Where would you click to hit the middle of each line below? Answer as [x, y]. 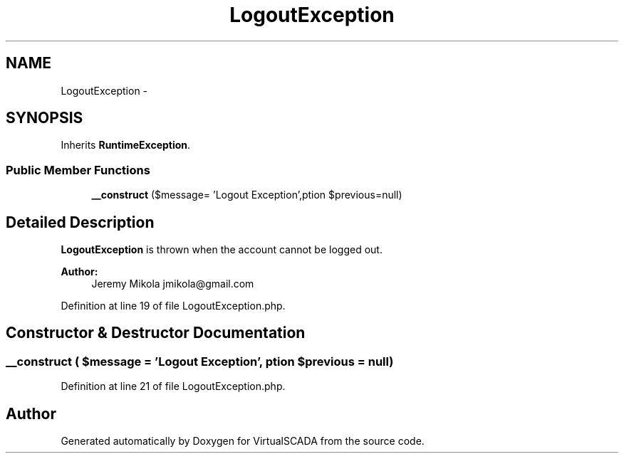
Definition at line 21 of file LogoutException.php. [173, 386]
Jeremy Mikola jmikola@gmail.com [173, 284]
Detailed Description [80, 222]
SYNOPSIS [45, 118]
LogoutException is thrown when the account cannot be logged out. [222, 250]
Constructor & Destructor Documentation [156, 333]
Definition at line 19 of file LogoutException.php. [173, 306]
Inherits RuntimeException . [126, 145]
